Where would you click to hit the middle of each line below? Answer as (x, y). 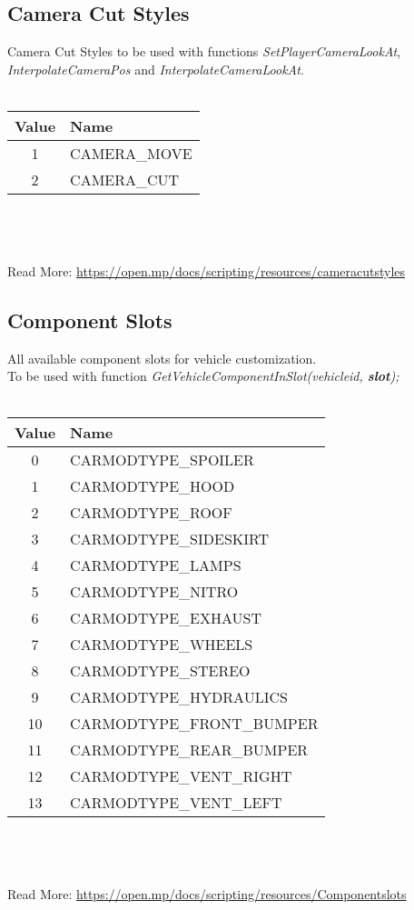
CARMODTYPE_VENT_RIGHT (181, 776)
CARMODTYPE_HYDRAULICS (179, 697)
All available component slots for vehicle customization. (162, 358)
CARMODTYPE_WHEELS (162, 645)
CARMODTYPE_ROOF (151, 513)
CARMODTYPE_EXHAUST (166, 618)
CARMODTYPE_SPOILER (162, 460)
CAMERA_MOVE (131, 153)
